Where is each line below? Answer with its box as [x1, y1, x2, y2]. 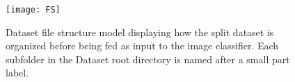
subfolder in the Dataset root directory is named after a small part [6, 51, 290, 66]
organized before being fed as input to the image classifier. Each [6, 38, 279, 53]
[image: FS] [6, 5, 61, 15]
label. [6, 65, 29, 80]
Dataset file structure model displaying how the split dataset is [6, 24, 274, 39]
